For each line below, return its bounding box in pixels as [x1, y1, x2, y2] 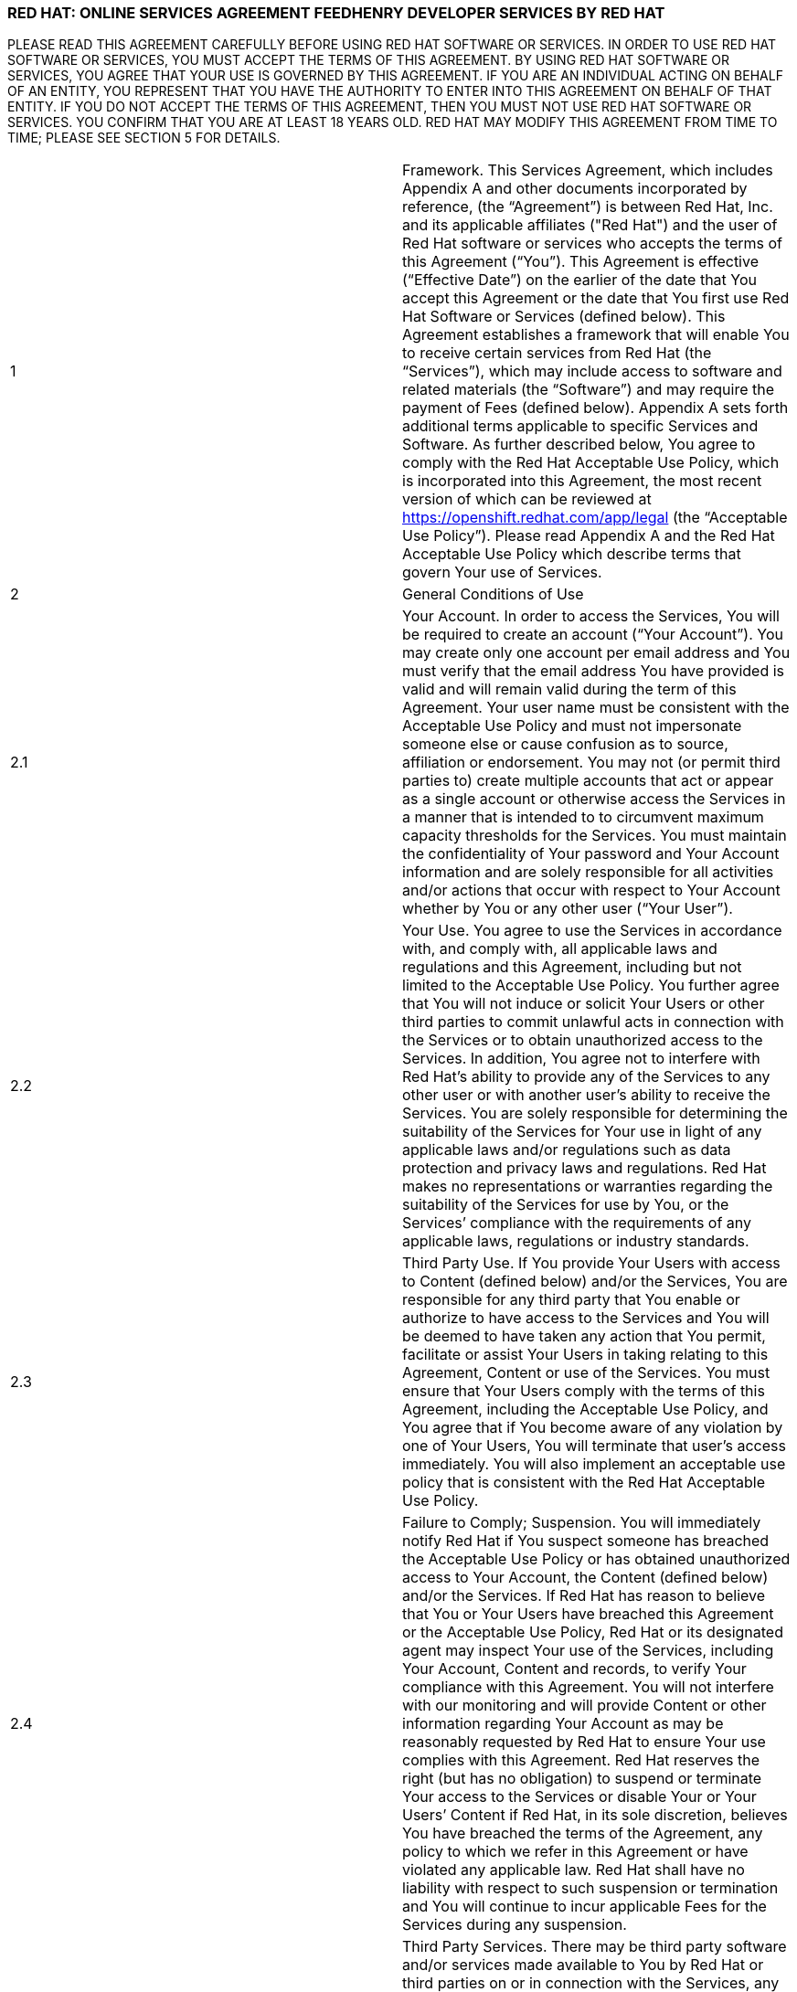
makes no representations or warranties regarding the [402, 1177, 773, 1196]
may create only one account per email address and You [402, 643, 791, 662]
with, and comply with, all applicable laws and [402, 939, 717, 959]
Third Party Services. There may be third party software [402, 1937, 787, 1956]
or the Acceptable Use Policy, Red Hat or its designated [402, 1623, 783, 1642]
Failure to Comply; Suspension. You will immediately [402, 1513, 761, 1532]
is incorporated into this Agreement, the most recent [402, 472, 762, 491]
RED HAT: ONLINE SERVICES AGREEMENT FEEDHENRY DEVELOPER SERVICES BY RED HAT [7, 4, 665, 22]
